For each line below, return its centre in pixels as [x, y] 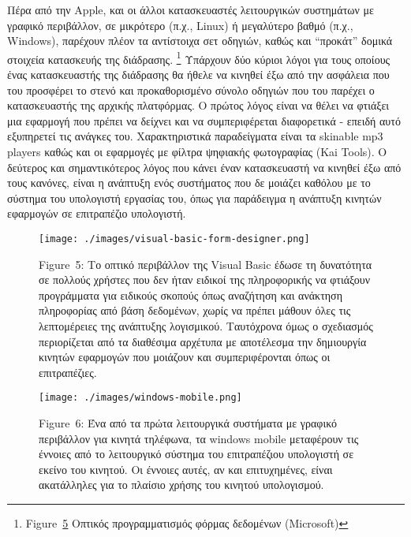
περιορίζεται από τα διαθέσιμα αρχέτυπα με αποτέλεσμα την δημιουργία [203, 341]
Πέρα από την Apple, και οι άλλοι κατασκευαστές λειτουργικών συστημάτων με [191, 9]
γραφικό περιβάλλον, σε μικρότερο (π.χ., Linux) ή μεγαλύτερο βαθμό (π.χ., [180, 25]
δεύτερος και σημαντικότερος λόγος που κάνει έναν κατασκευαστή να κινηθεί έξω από [204, 167]
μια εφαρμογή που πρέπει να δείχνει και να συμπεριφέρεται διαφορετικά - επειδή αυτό [204, 120]
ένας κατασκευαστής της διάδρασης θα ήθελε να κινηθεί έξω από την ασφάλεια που [198, 75]
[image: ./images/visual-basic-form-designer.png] [174, 239]
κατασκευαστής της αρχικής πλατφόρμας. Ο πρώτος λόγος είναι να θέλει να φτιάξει [198, 105]
